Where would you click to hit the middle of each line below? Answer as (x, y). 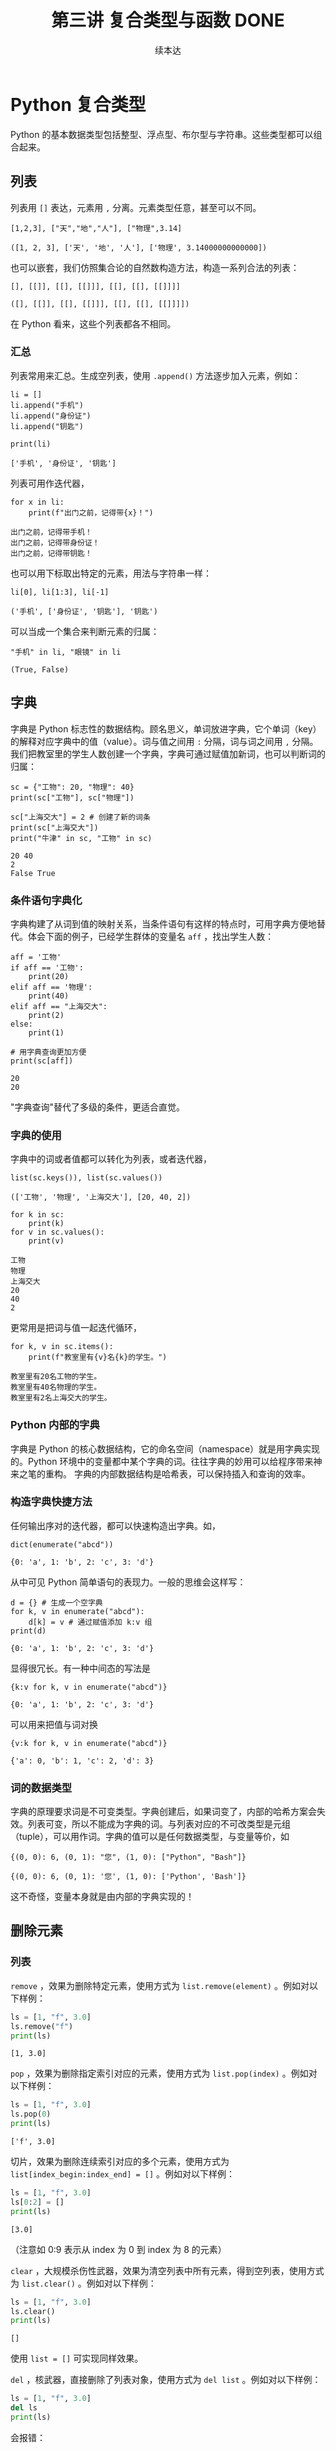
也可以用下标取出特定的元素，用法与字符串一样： (111, 573)
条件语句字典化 (46, 900)
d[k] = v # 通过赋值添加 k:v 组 (90, 1622)
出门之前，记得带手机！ (51, 532)
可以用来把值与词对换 (54, 1724)
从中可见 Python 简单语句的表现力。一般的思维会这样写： (128, 1582)
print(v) (46, 1241)
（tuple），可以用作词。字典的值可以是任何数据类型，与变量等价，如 (150, 1837)
